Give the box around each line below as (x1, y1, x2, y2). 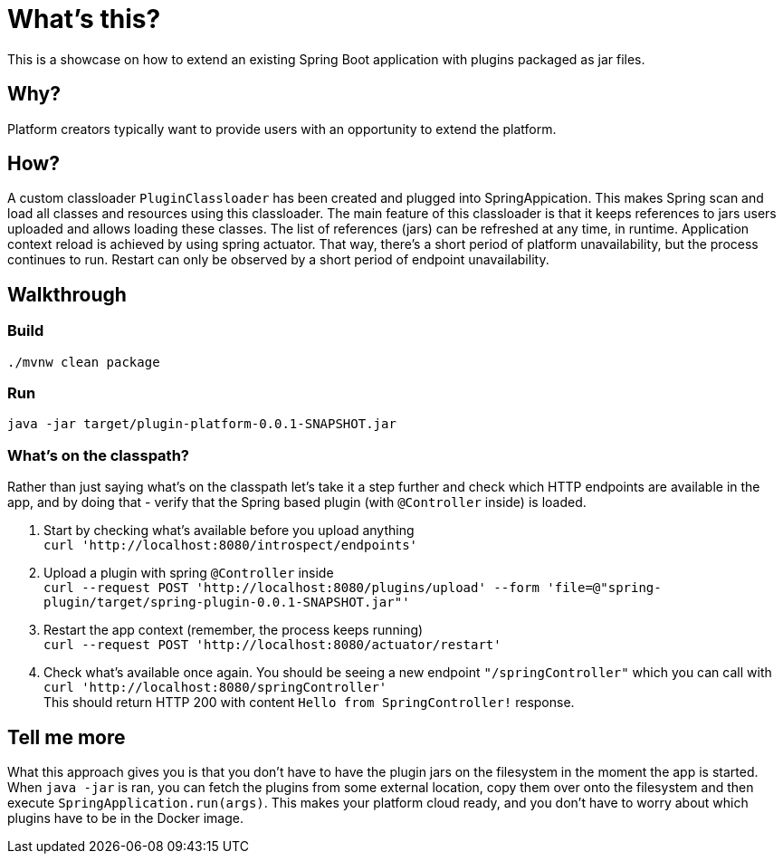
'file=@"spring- (547, 580, 662, 596)
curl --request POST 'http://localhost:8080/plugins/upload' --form (43, 580, 540, 596)
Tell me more (7, 725, 126, 749)
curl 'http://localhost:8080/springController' (43, 680, 387, 695)
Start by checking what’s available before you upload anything (43, 522, 415, 539)
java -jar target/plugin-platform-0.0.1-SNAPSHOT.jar (7, 416, 396, 432)
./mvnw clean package (7, 354, 160, 369)
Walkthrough (7, 282, 127, 306)
